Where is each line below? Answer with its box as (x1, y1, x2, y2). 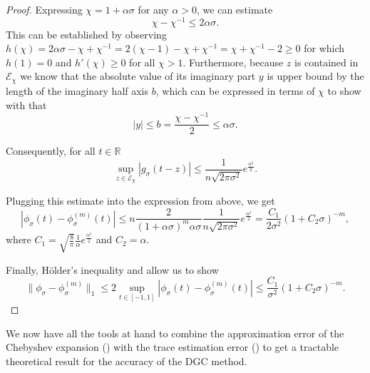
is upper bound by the (267, 68, 364, 83)
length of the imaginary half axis (6, 83, 149, 98)
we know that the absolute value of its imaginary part (20, 68, 256, 83)
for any (138, 2, 169, 16)
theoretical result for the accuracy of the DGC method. (6, 353, 247, 368)
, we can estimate (197, 2, 273, 16)
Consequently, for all (6, 143, 96, 158)
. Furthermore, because (183, 54, 284, 69)
